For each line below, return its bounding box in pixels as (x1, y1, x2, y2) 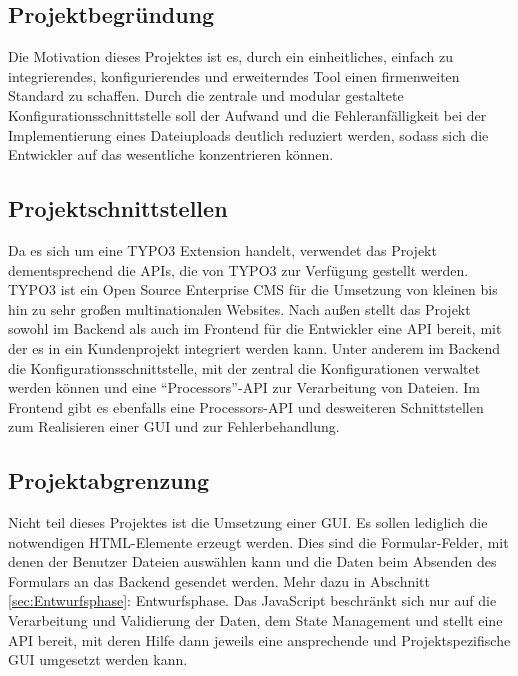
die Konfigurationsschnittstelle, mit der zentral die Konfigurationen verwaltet (8, 357, 481, 378)
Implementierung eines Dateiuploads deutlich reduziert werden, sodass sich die (8, 124, 489, 145)
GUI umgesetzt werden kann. (8, 649, 188, 670)
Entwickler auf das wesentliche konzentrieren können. (8, 144, 334, 165)
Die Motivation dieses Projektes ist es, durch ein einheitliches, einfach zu (8, 46, 454, 67)
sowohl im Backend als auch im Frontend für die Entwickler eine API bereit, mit (8, 318, 502, 339)
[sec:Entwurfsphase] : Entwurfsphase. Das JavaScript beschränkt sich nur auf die (8, 590, 497, 611)
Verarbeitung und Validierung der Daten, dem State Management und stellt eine (8, 610, 503, 631)
